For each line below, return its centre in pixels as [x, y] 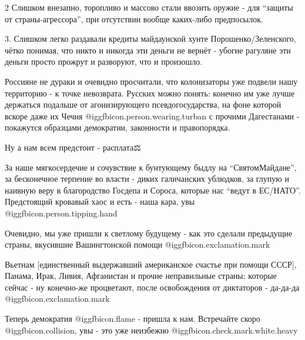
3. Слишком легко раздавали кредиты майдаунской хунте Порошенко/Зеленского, [150, 39]
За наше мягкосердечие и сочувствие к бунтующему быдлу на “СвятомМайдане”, [151, 167]
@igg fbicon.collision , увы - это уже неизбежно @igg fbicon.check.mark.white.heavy [151, 330]
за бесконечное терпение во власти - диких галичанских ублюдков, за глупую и [147, 179]
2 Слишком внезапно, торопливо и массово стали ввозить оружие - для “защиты [149, 7]
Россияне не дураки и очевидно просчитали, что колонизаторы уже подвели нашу [151, 81]
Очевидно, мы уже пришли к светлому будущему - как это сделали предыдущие [149, 233]
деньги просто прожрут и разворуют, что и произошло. [104, 61]
